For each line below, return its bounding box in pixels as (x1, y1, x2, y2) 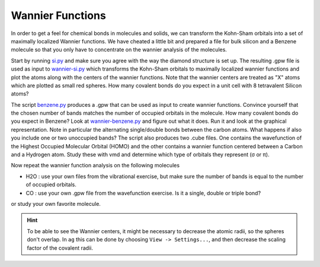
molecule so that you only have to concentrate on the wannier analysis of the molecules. (11, 46, 228, 53)
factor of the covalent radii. (27, 244, 93, 252)
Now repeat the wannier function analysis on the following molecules (11, 162, 180, 169)
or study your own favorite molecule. (11, 200, 101, 207)
